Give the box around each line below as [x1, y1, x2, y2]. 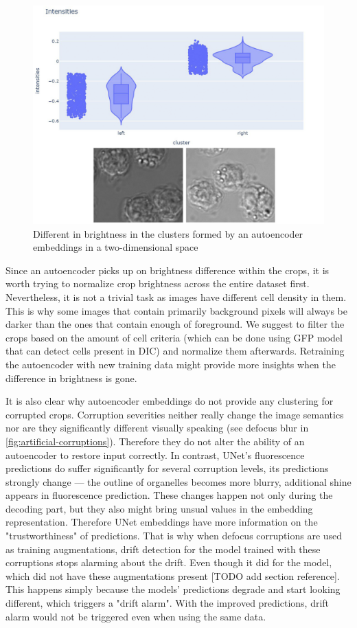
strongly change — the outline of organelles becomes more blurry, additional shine [5, 474, 352, 489]
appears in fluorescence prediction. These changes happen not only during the [5, 488, 333, 502]
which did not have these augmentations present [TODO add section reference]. [5, 568, 340, 583]
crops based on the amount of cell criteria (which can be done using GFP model [5, 330, 343, 344]
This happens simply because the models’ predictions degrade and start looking [5, 582, 341, 596]
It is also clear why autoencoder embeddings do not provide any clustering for [5, 394, 334, 408]
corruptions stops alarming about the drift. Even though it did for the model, [5, 555, 332, 570]
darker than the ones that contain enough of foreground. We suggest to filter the [5, 317, 345, 331]
